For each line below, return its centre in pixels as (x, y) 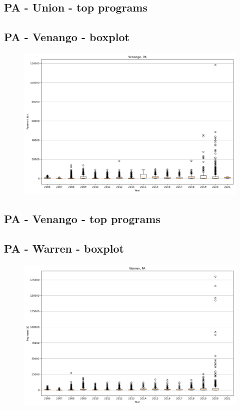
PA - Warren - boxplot (64, 248)
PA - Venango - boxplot (67, 37)
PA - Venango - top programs (82, 219)
